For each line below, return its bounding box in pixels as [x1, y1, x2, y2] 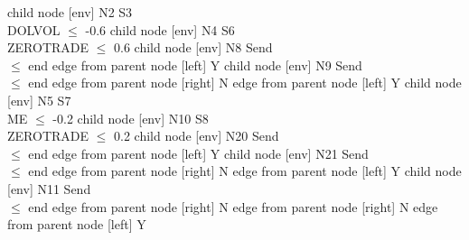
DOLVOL [7, 20, 61, 39]
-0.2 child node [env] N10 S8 [52, 108, 209, 127]
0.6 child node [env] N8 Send [114, 38, 273, 57]
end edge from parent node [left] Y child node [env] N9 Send [28, 55, 362, 74]
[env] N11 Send [7, 179, 91, 198]
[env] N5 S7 [7, 90, 71, 109]
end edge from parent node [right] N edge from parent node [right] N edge [28, 197, 438, 216]
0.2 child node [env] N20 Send [114, 126, 279, 145]
